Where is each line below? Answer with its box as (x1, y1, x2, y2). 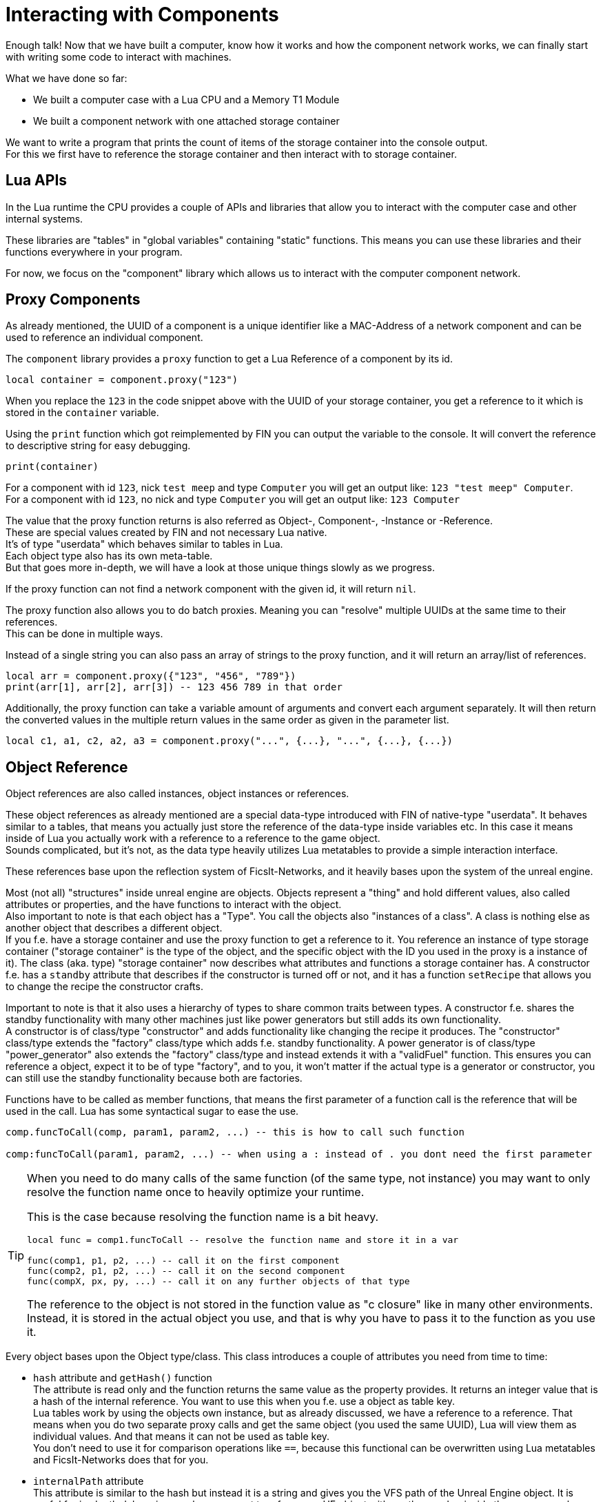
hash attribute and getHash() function (33, 1372, 212, 1384)
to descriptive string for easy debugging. (6, 440, 191, 452)
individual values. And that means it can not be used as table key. (33, 1430, 330, 1443)
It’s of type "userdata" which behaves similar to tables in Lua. (6, 538, 283, 551)
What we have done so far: (6, 72, 127, 84)
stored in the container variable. (6, 407, 159, 419)
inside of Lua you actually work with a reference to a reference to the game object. (6, 832, 380, 845)
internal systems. (6, 212, 83, 225)
